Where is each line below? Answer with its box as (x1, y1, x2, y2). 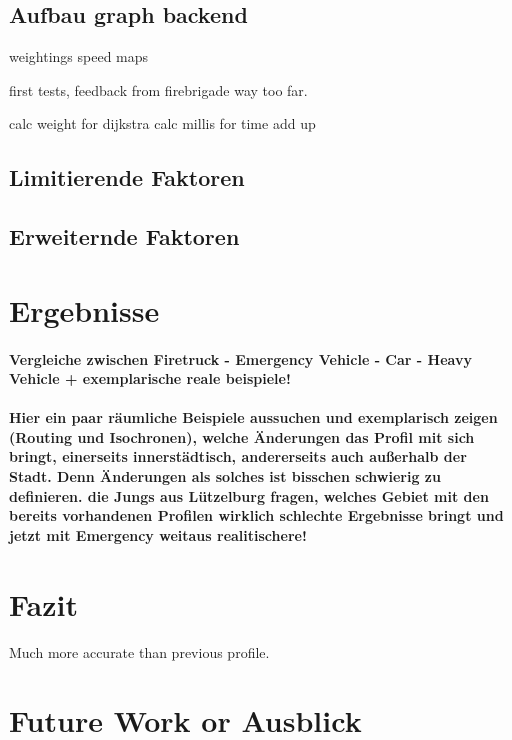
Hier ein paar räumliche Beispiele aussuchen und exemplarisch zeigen (9, 407, 498, 428)
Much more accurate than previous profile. (9, 641, 270, 662)
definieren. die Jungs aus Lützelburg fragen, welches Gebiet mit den (9, 485, 489, 506)
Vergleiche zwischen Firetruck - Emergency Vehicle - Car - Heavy (9, 348, 472, 369)
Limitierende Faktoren (9, 162, 245, 193)
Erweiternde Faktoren (9, 221, 240, 252)
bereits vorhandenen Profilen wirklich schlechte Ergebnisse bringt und (9, 505, 504, 526)
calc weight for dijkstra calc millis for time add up (9, 113, 316, 134)
